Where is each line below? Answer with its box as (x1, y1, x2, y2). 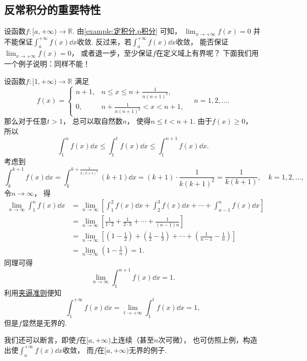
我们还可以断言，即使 (4, 334, 76, 345)
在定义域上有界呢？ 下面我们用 (156, 48, 259, 58)
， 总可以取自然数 (62, 116, 123, 126)
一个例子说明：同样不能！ (4, 58, 90, 69)
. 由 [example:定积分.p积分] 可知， (72, 26, 182, 36)
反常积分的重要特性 (4, 2, 101, 17)
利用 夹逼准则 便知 (4, 287, 61, 298)
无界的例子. (129, 344, 167, 355)
